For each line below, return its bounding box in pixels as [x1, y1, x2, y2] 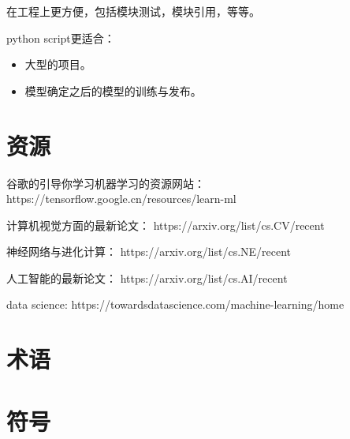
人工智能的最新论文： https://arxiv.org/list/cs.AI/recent [6, 269, 288, 286]
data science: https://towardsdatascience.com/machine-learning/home [6, 296, 344, 313]
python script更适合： [6, 29, 115, 46]
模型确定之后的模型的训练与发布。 [24, 82, 202, 99]
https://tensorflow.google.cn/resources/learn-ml [6, 190, 236, 207]
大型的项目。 [24, 56, 91, 73]
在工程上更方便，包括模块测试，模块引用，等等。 [6, 3, 260, 19]
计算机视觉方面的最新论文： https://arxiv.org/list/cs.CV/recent [6, 216, 325, 233]
